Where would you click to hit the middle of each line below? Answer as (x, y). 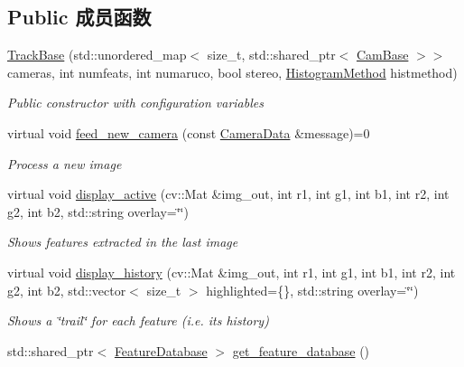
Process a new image (65, 163)
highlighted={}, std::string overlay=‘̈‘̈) (312, 290)
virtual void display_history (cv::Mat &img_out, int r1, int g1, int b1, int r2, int (232, 272)
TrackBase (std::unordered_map (97, 55)
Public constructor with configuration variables (135, 103)
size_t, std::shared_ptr (271, 55)
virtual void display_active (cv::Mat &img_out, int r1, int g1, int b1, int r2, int (228, 194)
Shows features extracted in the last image (123, 242)
